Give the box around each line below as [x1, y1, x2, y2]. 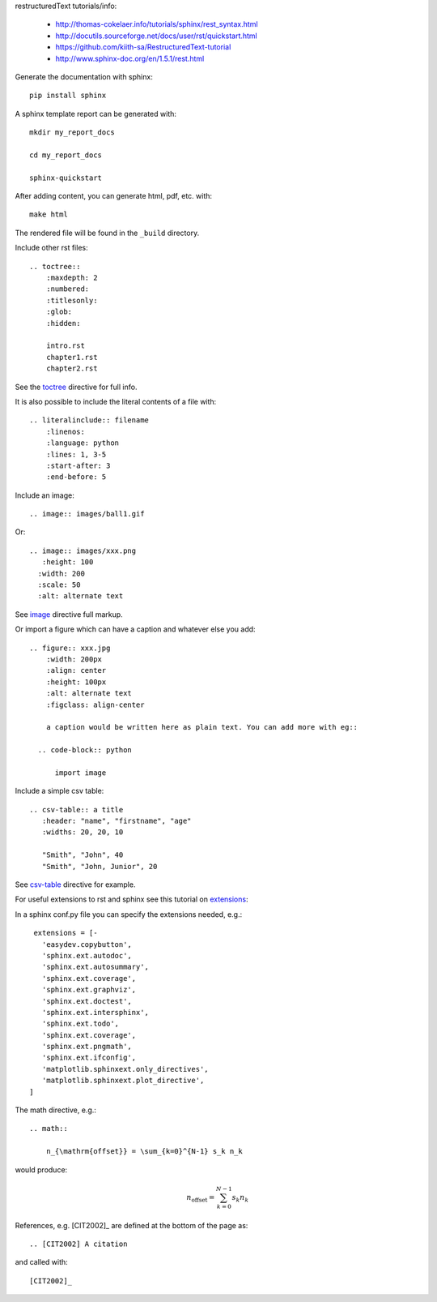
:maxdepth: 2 [45, 273, 98, 283]
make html [29, 210, 68, 219]
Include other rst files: [15, 243, 88, 253]
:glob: [45, 307, 73, 316]
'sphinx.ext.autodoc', [41, 951, 133, 960]
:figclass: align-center [45, 700, 145, 709]
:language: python [45, 439, 120, 448]
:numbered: [45, 285, 90, 293]
